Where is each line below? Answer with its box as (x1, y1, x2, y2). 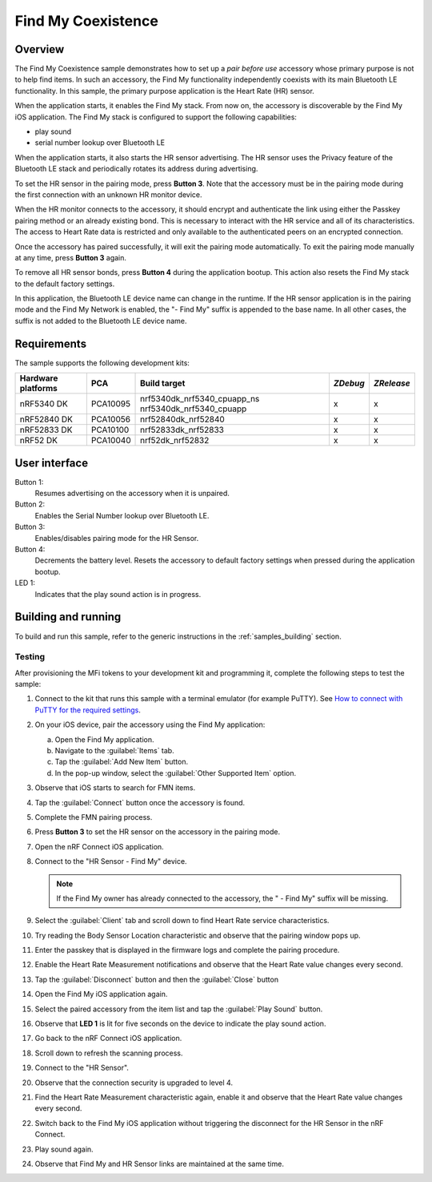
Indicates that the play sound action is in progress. (34, 589, 202, 599)
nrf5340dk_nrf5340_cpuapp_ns (140, 393, 260, 405)
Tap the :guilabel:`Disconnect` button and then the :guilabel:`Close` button (34, 974, 279, 984)
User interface (14, 456, 88, 470)
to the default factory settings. (14, 279, 115, 288)
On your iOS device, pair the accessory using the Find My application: (34, 720, 266, 729)
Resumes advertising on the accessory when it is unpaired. (34, 489, 230, 498)
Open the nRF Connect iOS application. (34, 841, 164, 851)
